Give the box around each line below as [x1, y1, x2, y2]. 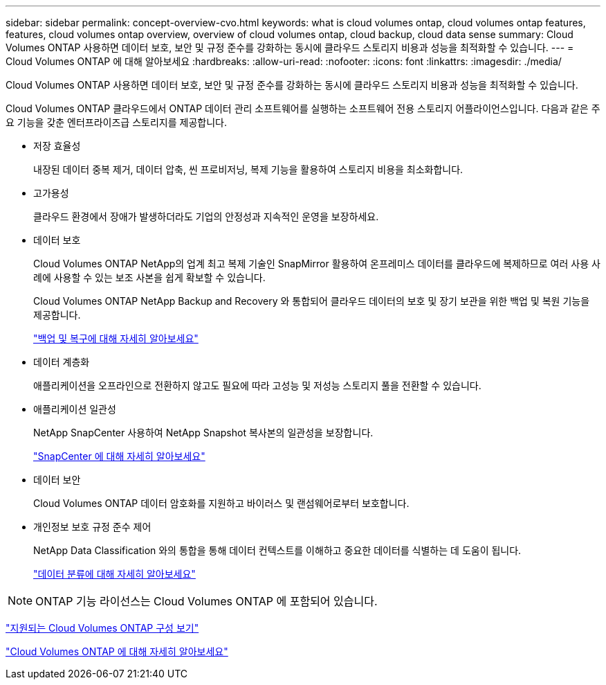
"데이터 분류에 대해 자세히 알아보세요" [33, 568, 196, 580]
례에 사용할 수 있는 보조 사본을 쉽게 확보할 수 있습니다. [33, 272, 266, 283]
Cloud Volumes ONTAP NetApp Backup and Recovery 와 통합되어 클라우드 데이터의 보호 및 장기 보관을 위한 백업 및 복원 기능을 [33, 295, 590, 307]
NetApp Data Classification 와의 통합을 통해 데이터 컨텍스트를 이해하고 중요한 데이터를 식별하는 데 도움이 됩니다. [33, 544, 522, 556]
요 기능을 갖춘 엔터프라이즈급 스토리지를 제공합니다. [6, 116, 227, 128]
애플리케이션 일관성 [33, 403, 116, 415]
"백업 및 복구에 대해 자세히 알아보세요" [33, 332, 199, 344]
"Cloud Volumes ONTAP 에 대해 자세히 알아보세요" [6, 646, 228, 657]
